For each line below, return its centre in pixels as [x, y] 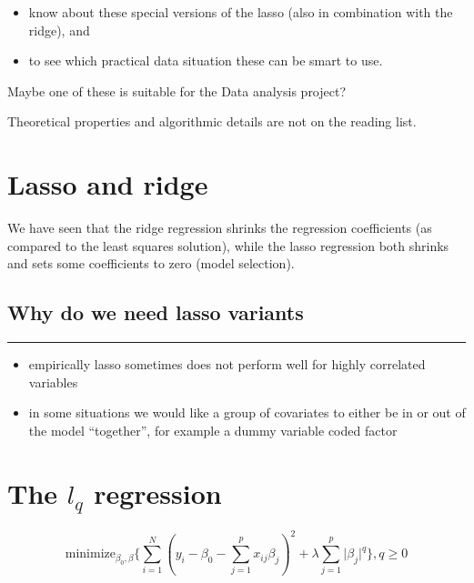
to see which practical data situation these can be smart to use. [206, 60]
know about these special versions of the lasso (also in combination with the [241, 12]
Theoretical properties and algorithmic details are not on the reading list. [212, 121]
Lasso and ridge [108, 184]
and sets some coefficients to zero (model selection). [151, 263]
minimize [90, 554]
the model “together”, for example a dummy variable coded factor [213, 430]
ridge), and [59, 30]
